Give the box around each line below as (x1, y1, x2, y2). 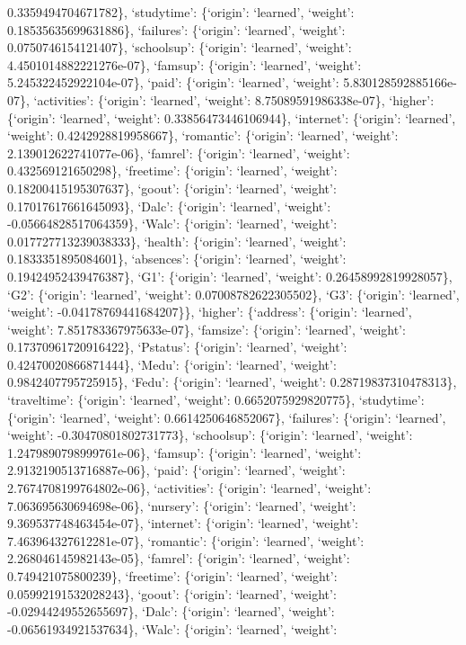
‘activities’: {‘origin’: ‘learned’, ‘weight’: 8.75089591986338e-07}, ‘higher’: (33, 90, 435, 109)
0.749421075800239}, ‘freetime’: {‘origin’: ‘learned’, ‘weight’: (7, 567, 338, 585)
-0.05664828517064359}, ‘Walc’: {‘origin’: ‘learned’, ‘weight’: (7, 214, 338, 233)
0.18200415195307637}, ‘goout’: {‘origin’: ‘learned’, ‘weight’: (7, 178, 337, 197)
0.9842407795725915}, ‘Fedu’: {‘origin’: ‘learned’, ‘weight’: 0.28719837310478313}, (7, 372, 457, 391)
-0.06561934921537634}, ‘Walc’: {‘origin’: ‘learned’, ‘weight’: (7, 619, 338, 638)
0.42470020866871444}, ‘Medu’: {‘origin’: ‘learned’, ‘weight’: (7, 354, 337, 373)
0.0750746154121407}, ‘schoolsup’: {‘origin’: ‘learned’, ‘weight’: (7, 38, 352, 57)
